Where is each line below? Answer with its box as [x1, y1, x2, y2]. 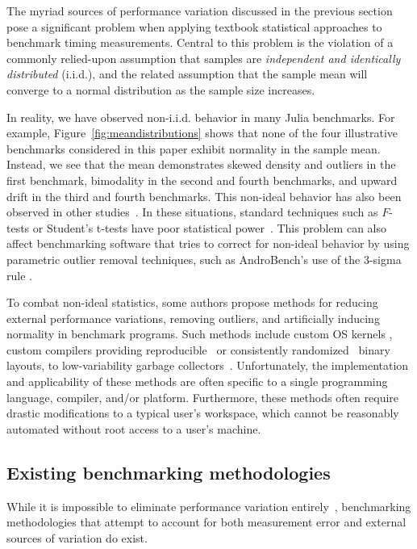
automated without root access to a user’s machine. [6, 420, 261, 437]
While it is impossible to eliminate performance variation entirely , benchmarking [6, 497, 411, 514]
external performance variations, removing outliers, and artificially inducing [6, 309, 380, 326]
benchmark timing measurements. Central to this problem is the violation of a [6, 34, 394, 51]
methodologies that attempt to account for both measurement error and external [6, 513, 407, 530]
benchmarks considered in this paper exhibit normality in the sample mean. [6, 140, 381, 157]
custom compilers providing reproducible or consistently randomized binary [6, 341, 390, 358]
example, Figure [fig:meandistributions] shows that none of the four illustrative [6, 124, 398, 141]
